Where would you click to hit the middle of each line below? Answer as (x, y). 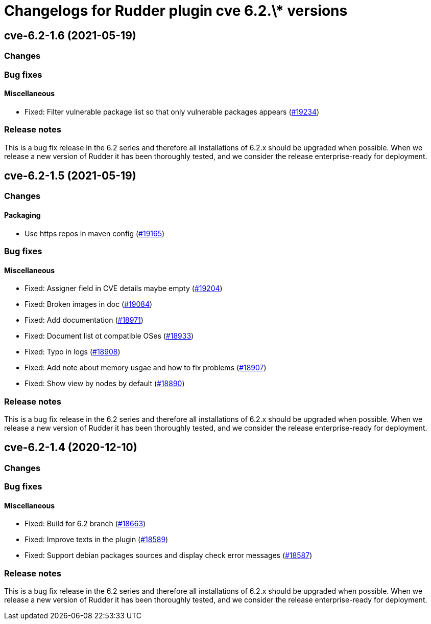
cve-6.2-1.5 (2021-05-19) (70, 175)
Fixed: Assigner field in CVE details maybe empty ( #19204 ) (124, 288)
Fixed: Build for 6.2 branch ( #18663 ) (85, 524)
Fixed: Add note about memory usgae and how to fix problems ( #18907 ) (146, 368)
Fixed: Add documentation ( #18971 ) (84, 320)
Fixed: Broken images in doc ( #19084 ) (89, 304)
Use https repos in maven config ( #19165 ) (95, 233)
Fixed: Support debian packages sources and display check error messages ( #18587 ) (169, 555)
